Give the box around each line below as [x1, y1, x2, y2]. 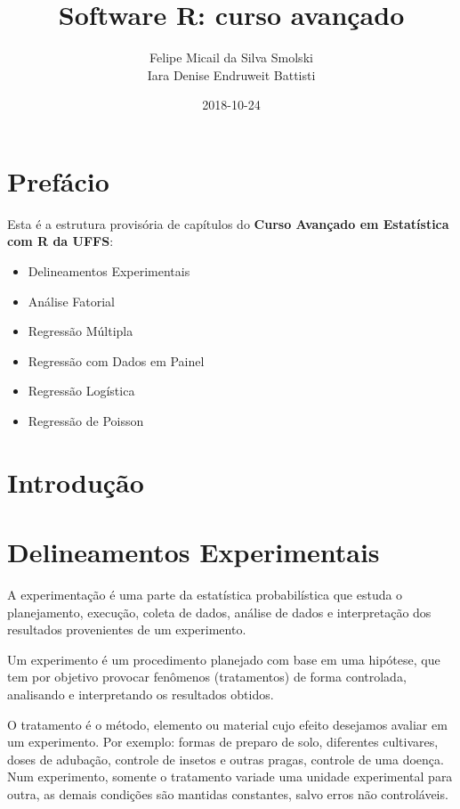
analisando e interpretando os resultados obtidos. [7, 685, 274, 704]
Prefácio [7, 162, 109, 199]
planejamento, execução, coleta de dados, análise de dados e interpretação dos [7, 602, 432, 621]
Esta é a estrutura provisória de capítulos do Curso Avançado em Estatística [7, 214, 449, 233]
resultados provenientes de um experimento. [7, 620, 246, 639]
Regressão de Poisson [28, 412, 144, 429]
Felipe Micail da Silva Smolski [149, 48, 313, 67]
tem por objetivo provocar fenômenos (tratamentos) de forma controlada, [7, 667, 407, 686]
